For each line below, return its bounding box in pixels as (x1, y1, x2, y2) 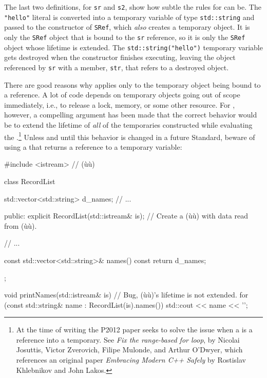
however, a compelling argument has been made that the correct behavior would (4, 109, 257, 120)
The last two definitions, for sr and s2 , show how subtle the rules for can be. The (4, 2, 261, 12)
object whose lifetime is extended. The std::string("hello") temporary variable (4, 42, 263, 52)
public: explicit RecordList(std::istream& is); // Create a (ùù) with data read (4, 210, 248, 221)
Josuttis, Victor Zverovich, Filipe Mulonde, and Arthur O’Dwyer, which (16, 344, 243, 355)
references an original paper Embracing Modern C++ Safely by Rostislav (16, 354, 246, 365)
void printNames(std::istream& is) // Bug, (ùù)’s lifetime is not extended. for (4, 289, 249, 300)
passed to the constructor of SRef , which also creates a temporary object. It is (4, 22, 250, 32)
